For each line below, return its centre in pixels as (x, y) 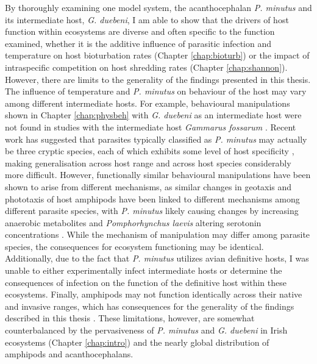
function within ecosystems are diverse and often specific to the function (140, 31)
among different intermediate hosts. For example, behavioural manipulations (148, 103)
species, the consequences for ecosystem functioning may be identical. (134, 246)
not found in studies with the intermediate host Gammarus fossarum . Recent (151, 127)
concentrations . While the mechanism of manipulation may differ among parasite (158, 234)
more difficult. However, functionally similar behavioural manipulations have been (158, 175)
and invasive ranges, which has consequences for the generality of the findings (150, 306)
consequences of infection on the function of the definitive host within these (146, 282)
